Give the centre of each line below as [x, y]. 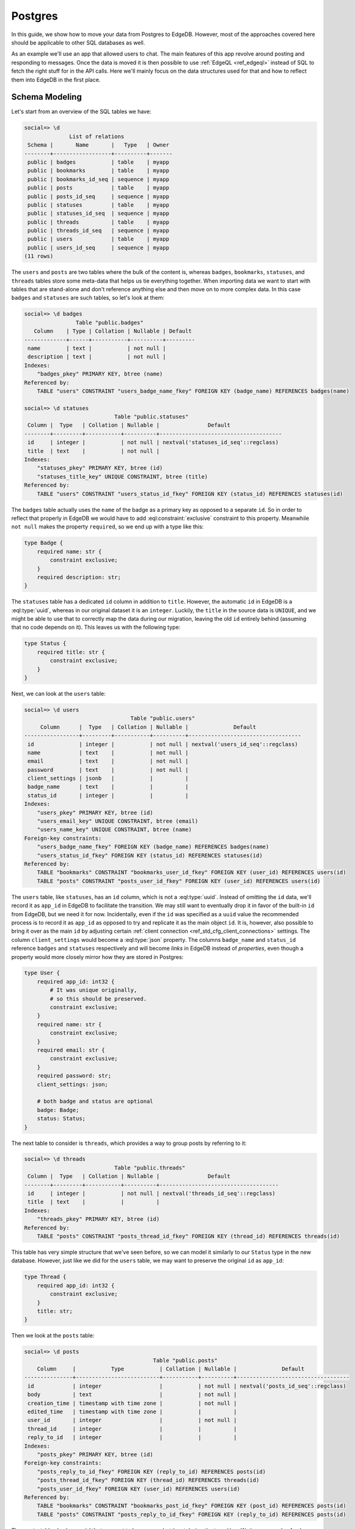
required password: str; [74, 1076]
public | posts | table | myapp [98, 188]
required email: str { [71, 1050]
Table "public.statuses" [151, 417]
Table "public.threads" [150, 1168]
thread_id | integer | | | [132, 1429]
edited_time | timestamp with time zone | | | [132, 1412]
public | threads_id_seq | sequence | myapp [98, 231]
